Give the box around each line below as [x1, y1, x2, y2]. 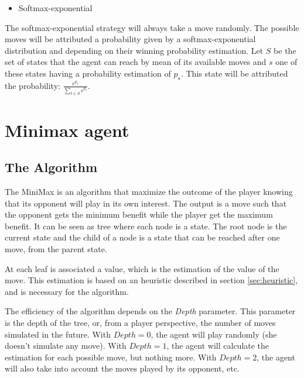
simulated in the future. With [5, 328, 111, 340]
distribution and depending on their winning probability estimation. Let [5, 44, 264, 56]
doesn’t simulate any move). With [5, 339, 127, 352]
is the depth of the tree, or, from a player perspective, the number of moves [5, 316, 276, 328]
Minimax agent [5, 118, 129, 142]
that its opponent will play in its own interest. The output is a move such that [5, 197, 287, 209]
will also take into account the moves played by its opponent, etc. [5, 362, 240, 374]
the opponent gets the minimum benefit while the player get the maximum [5, 208, 273, 221]
